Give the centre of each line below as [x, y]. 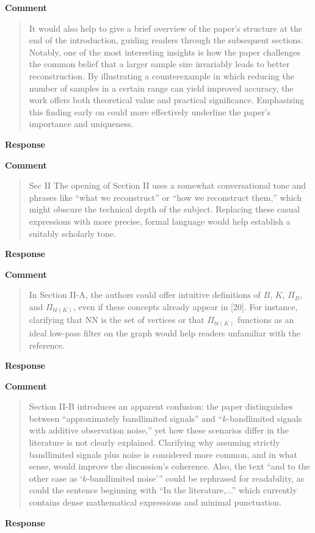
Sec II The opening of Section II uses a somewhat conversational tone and [168, 185]
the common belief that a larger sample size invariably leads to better [159, 64]
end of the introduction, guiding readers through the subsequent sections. [166, 40]
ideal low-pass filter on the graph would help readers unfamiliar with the [165, 332]
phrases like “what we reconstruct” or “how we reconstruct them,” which [165, 197]
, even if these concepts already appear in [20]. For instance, [186, 306]
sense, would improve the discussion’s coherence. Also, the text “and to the [169, 466]
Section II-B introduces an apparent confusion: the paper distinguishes [161, 406]
